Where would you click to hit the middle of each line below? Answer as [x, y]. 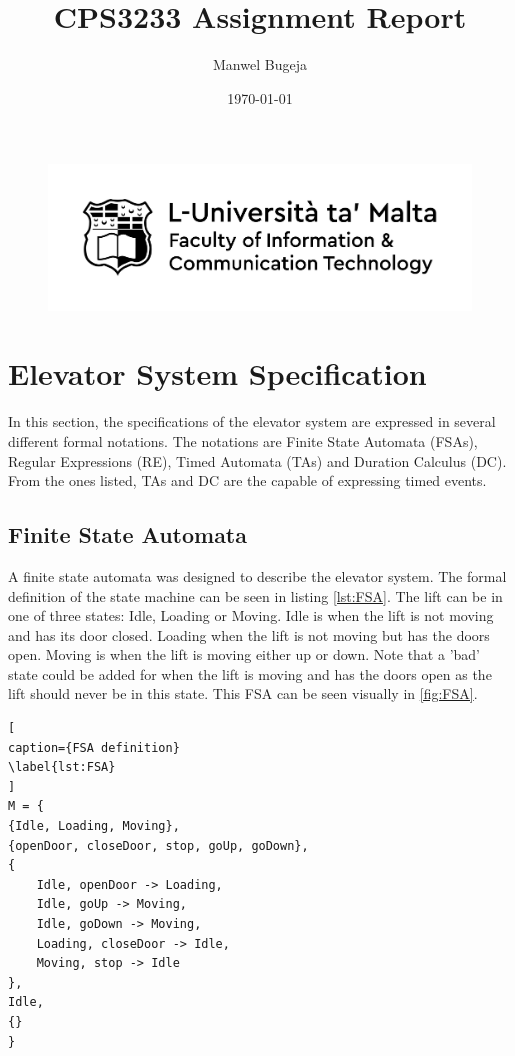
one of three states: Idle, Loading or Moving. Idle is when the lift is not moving [251, 615]
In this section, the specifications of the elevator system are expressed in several [252, 421]
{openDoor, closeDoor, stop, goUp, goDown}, [158, 845]
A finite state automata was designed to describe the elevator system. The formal [257, 575]
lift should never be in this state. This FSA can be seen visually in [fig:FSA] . [243, 693]
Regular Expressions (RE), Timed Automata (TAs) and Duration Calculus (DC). [257, 460]
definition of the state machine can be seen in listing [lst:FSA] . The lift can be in [255, 595]
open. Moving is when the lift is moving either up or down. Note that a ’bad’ [244, 654]
